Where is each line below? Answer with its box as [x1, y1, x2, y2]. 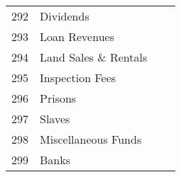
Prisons [40, 90, 77, 106]
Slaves [40, 110, 70, 127]
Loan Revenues [40, 28, 114, 45]
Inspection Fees [40, 69, 116, 86]
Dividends [40, 8, 89, 24]
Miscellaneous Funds [40, 131, 142, 147]
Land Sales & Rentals [40, 49, 148, 65]
